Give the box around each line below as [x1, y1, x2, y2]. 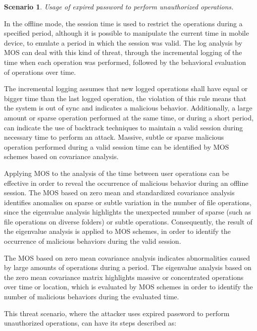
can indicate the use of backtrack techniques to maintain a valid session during [4, 122, 243, 132]
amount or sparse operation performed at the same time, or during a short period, [4, 112, 254, 122]
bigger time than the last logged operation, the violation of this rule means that [4, 93, 247, 103]
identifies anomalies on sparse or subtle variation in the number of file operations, [4, 197, 252, 207]
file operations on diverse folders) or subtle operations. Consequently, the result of [4, 216, 253, 226]
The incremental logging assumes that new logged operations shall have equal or [4, 83, 248, 94]
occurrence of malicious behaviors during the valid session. [4, 236, 181, 246]
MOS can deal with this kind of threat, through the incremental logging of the [4, 47, 242, 57]
